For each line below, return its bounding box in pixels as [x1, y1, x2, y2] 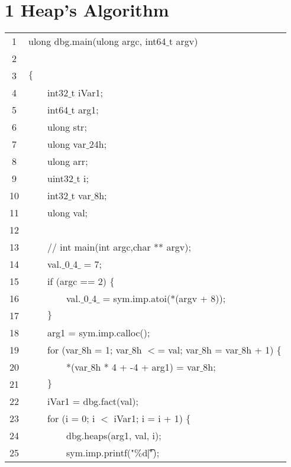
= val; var [157, 343, 199, 357]
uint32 [47, 171, 74, 186]
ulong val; [47, 206, 88, 220]
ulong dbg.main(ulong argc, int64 [28, 34, 166, 48]
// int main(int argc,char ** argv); [47, 240, 191, 254]
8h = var [202, 343, 238, 357]
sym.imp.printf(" [66, 446, 135, 460]
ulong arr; [47, 154, 88, 168]
